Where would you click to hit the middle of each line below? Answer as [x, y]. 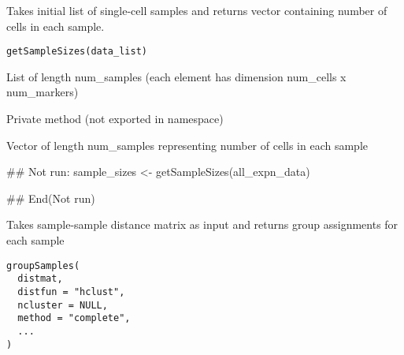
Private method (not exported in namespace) [115, 119]
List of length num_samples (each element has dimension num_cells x [176, 76]
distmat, [40, 279]
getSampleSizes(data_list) [77, 52]
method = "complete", [74, 318]
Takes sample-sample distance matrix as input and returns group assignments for [202, 224]
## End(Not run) [51, 198]
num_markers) [43, 92]
